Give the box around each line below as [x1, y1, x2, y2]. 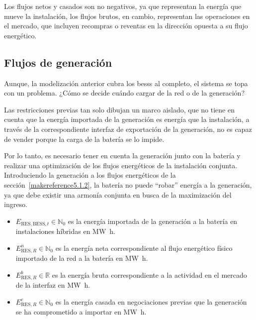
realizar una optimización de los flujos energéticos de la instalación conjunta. [4, 160, 238, 170]
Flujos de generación [4, 54, 112, 70]
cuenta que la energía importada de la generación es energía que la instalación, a [4, 114, 250, 124]
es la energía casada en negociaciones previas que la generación [55, 296, 247, 307]
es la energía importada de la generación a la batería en [68, 215, 238, 226]
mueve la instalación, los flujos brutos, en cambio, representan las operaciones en [4, 10, 250, 21]
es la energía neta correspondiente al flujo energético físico [55, 242, 233, 253]
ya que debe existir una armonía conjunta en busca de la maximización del [4, 189, 232, 200]
